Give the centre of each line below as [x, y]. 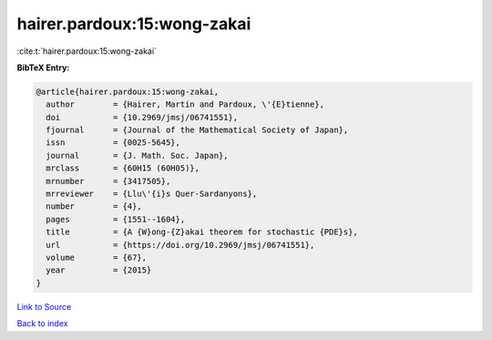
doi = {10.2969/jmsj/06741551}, [142, 117]
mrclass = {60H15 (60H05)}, [123, 168]
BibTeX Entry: [43, 67]
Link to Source [44, 306]
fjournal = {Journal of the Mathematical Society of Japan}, [197, 130]
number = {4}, [94, 206]
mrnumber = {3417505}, [108, 181]
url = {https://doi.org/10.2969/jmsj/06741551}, [180, 245]
